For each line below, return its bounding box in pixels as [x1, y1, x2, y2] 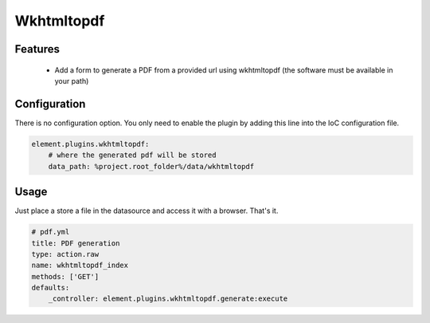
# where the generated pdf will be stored [48, 151, 217, 160]
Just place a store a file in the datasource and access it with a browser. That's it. [14, 206, 279, 215]
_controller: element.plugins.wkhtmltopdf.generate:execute [48, 294, 288, 303]
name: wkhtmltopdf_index [31, 261, 129, 270]
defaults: [31, 283, 70, 293]
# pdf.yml [31, 227, 70, 237]
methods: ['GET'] [31, 272, 100, 281]
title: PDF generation [31, 238, 120, 247]
